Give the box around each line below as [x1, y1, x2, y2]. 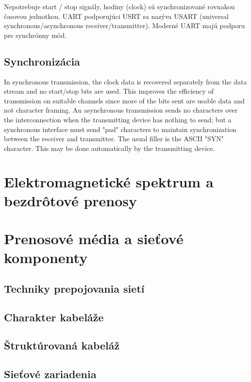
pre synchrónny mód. [4, 30, 67, 40]
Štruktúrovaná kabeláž [4, 338, 120, 353]
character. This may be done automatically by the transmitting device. [4, 143, 215, 153]
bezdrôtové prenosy [4, 190, 137, 210]
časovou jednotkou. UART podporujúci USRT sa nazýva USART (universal [4, 11, 229, 21]
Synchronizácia [4, 53, 80, 68]
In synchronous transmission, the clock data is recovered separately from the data [4, 76, 247, 86]
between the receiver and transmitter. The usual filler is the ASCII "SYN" [4, 133, 224, 144]
